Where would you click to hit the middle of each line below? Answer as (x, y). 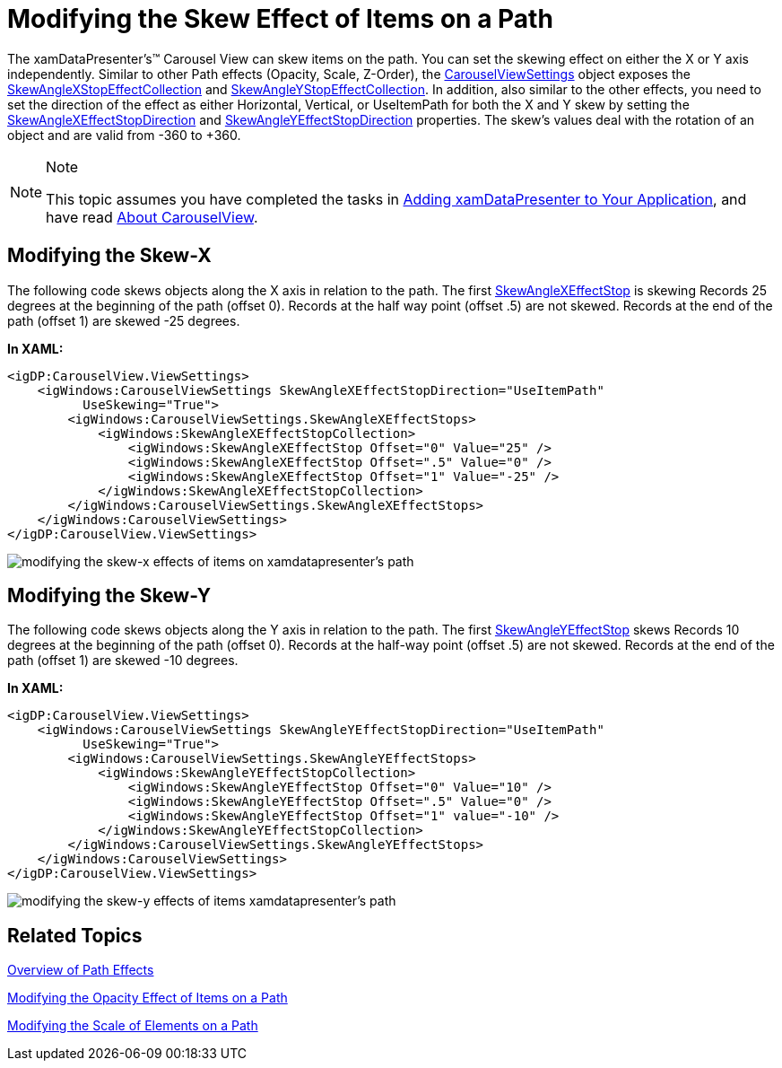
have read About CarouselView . (152, 217)
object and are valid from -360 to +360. (124, 135)
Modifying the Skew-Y (109, 596)
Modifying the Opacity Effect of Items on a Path (148, 998)
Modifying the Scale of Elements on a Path (133, 1026)
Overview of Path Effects (81, 970)
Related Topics (75, 935)
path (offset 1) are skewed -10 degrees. (123, 661)
